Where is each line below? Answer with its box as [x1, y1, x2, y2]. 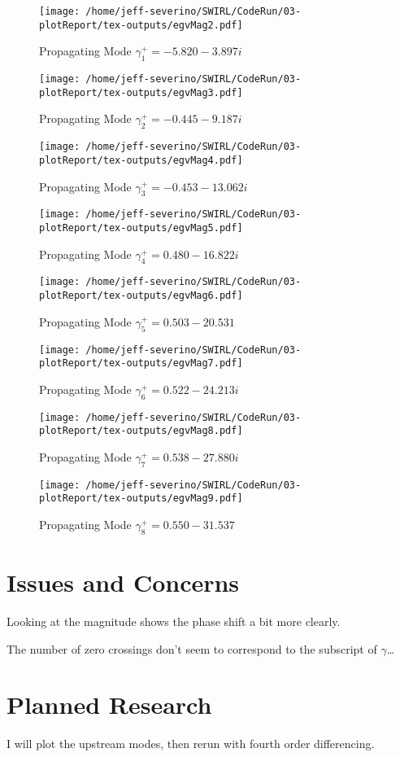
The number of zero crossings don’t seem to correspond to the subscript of [7, 640, 377, 657]
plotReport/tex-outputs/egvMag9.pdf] [39, 492, 243, 505]
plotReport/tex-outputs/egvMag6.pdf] [39, 290, 243, 302]
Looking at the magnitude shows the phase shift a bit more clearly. [7, 613, 341, 629]
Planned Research [7, 688, 212, 721]
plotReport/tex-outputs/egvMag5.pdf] [39, 221, 243, 234]
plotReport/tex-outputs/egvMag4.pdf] [39, 154, 243, 166]
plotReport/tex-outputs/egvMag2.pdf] [39, 19, 243, 31]
